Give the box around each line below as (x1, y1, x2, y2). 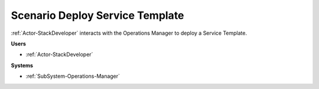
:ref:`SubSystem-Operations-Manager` (25, 72, 121, 80)
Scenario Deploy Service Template (11, 9, 184, 22)
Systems (11, 62, 34, 69)
